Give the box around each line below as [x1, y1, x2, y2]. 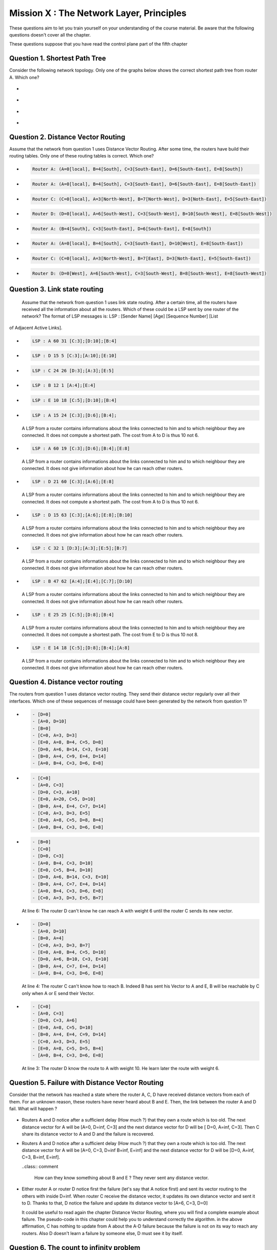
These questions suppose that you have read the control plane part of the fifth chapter [9, 41, 187, 47]
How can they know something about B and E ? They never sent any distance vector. [34, 1175, 209, 1181]
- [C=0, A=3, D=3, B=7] [32, 942, 91, 948]
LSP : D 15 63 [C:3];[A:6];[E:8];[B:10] [32, 512, 132, 517]
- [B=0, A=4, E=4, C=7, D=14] [32, 803, 106, 809]
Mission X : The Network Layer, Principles [9, 7, 187, 18]
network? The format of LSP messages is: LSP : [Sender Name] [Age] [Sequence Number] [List [21, 313, 218, 319]
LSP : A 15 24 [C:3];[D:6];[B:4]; [32, 412, 117, 418]
